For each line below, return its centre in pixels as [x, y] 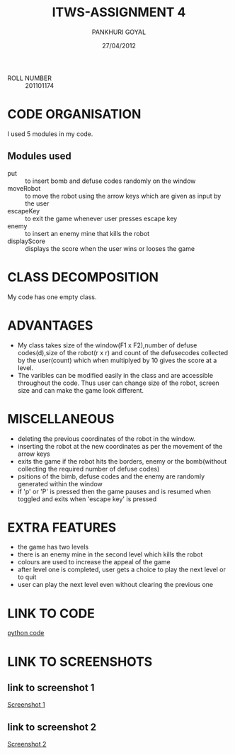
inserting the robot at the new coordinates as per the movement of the [120, 446]
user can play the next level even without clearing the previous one [115, 585]
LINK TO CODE [51, 613]
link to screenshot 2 [52, 727]
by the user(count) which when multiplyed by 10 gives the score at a [117, 360]
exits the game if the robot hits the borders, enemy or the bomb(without [122, 461]
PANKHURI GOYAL [119, 32]
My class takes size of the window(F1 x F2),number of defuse [107, 345]
